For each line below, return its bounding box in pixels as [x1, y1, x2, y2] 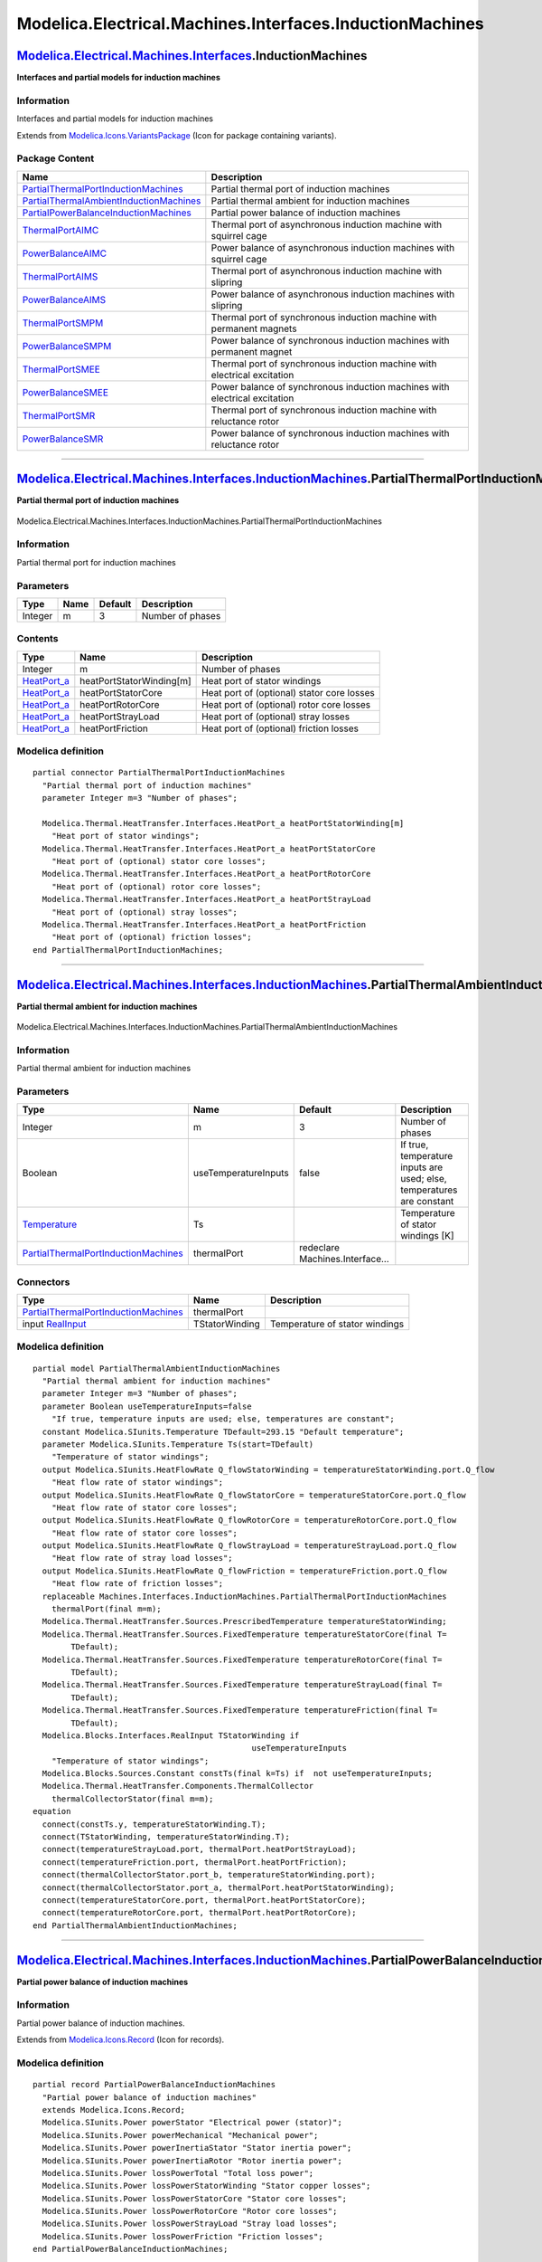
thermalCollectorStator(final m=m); [51, 1793, 214, 1804]
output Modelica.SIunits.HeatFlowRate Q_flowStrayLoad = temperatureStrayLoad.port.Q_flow [42, 1541, 457, 1551]
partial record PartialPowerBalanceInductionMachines [33, 2079, 276, 2090]
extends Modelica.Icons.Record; [42, 2105, 185, 2115]
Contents [16, 632, 59, 645]
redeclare [298, 1241, 341, 1254]
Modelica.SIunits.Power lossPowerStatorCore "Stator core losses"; [42, 2193, 348, 2203]
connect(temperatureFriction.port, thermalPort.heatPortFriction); [42, 1857, 348, 1868]
